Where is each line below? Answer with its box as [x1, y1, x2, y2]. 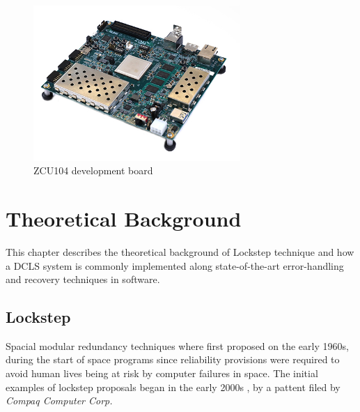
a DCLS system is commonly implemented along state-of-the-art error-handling [6, 258, 344, 273]
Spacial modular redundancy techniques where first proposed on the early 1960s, [6, 338, 349, 353]
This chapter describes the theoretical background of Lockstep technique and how [6, 244, 354, 259]
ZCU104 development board [33, 163, 153, 178]
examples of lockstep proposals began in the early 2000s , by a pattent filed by [6, 379, 341, 394]
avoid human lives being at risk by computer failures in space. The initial [6, 366, 318, 381]
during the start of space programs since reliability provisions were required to [6, 352, 340, 367]
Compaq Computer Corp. [6, 393, 113, 408]
